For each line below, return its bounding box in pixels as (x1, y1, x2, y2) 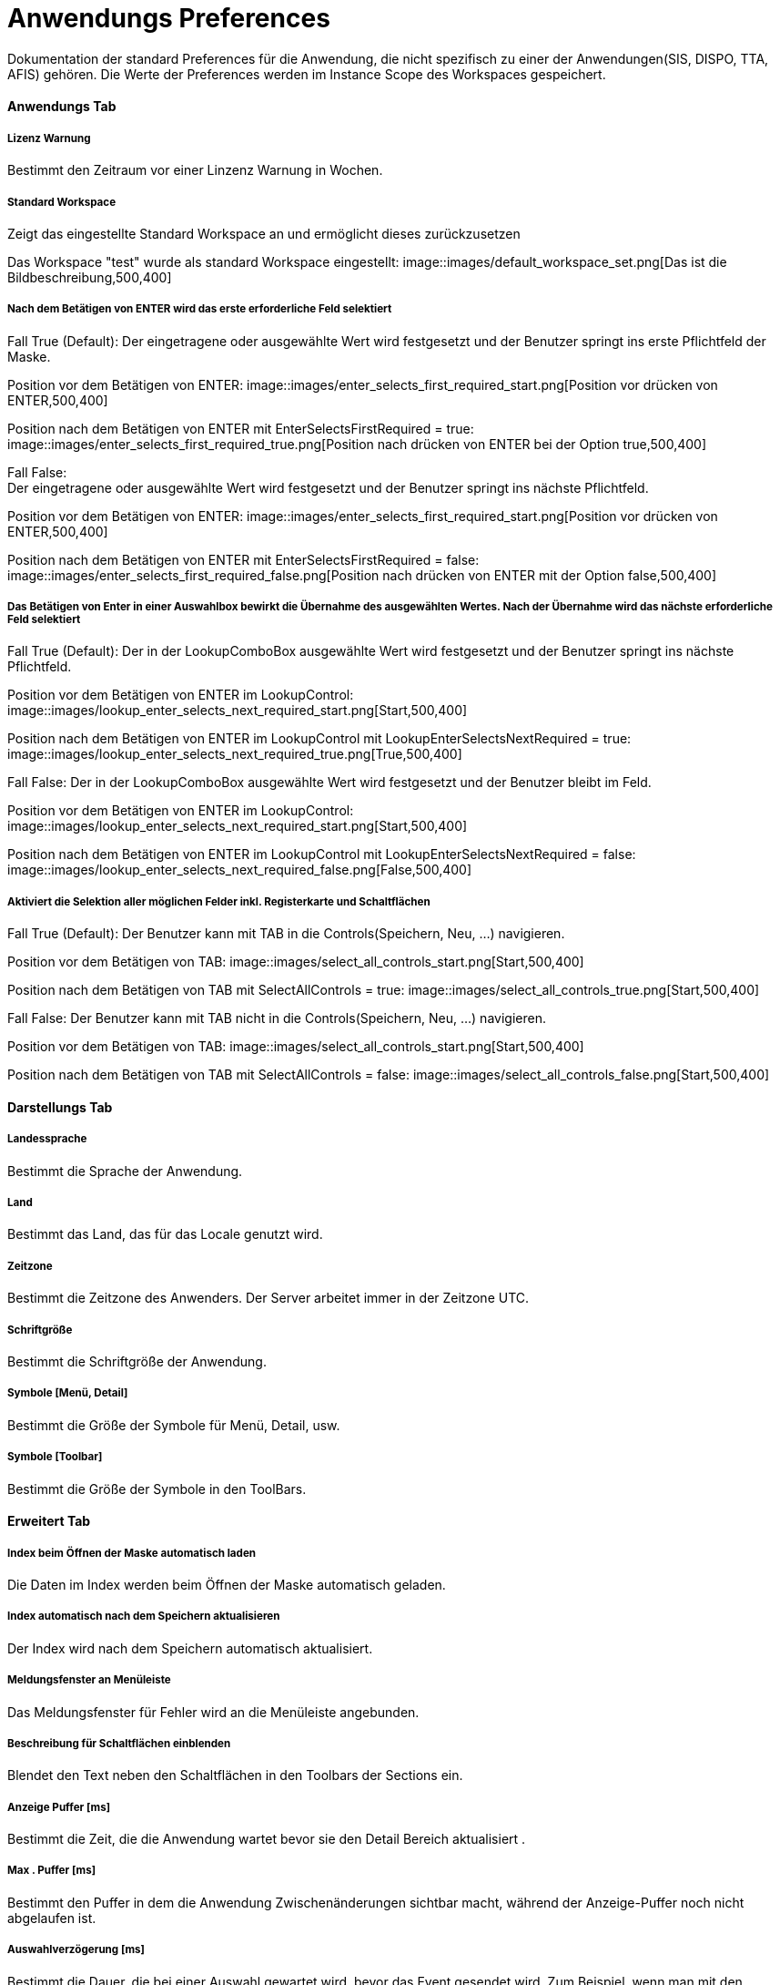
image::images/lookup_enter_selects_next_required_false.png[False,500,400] (7, 862, 472, 878)
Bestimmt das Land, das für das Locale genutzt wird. (7, 1226, 323, 1243)
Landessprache (7, 1132, 87, 1146)
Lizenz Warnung (7, 131, 91, 145)
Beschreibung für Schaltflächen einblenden (7, 1736, 231, 1750)
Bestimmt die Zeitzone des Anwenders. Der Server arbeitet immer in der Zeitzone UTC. (7, 1290, 530, 1306)
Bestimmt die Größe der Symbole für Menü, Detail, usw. (7, 1417, 340, 1433)
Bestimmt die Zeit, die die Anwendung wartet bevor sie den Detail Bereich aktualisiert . (7, 1831, 526, 1847)
